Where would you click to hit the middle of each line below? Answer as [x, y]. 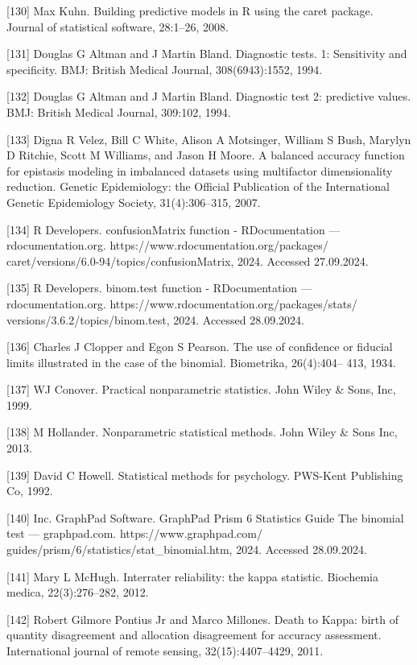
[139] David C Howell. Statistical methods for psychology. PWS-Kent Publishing [205, 475]
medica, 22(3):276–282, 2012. [78, 592]
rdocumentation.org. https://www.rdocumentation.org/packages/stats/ [182, 303]
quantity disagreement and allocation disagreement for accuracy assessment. [194, 635]
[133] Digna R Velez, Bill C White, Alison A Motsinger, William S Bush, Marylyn [209, 139]
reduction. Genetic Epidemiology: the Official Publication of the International [198, 186]
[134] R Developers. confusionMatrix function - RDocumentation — [173, 229]
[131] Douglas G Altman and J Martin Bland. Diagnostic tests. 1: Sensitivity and [207, 54]
